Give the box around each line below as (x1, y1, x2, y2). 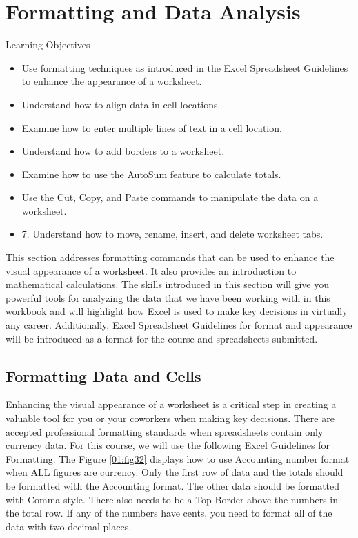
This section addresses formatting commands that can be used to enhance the (6, 250, 335, 265)
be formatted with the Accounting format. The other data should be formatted (6, 478, 340, 492)
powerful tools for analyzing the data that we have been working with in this (6, 290, 330, 305)
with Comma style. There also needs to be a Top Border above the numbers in (6, 492, 339, 506)
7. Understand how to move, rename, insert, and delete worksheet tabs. (21, 227, 324, 241)
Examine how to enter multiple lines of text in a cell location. (21, 120, 282, 135)
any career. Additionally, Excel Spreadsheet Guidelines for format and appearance (6, 318, 352, 332)
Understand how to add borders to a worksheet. (21, 144, 225, 158)
